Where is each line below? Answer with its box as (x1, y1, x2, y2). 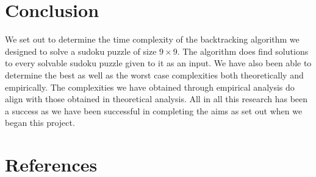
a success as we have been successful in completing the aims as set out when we (5, 104, 303, 117)
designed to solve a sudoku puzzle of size (5, 44, 157, 57)
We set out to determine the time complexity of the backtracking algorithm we (5, 33, 300, 46)
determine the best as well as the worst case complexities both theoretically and (5, 68, 304, 81)
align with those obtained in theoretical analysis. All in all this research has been (5, 92, 308, 105)
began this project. (5, 116, 75, 129)
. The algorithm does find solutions (177, 44, 309, 57)
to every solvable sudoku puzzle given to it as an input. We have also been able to (5, 57, 312, 69)
